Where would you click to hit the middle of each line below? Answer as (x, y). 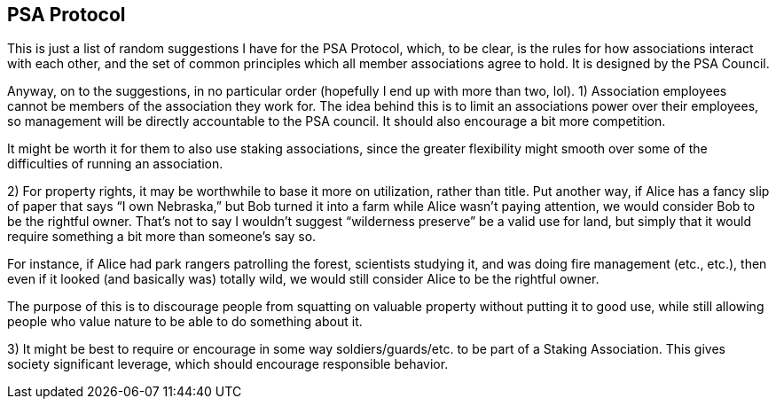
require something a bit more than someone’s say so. (162, 237)
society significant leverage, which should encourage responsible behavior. (228, 364)
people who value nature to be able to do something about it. (185, 322)
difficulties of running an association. (115, 164)
